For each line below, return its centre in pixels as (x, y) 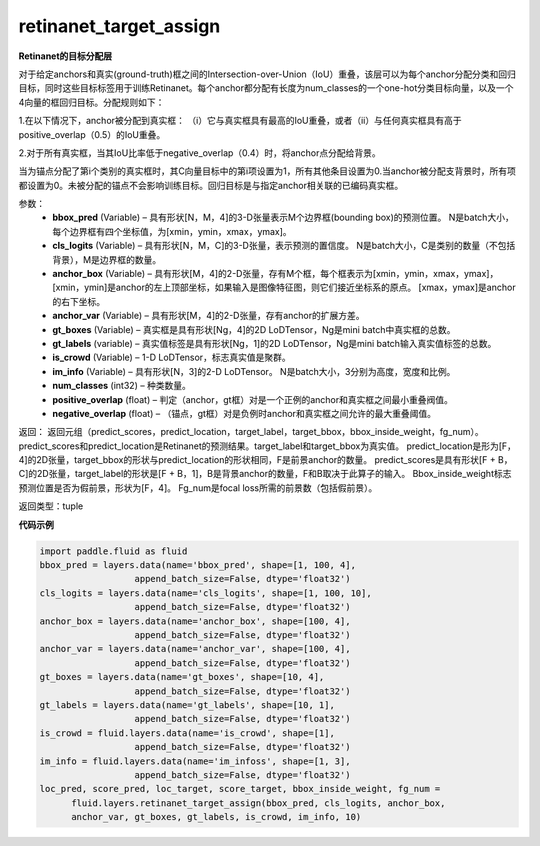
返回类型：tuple (51, 506)
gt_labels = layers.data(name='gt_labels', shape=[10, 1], (187, 704)
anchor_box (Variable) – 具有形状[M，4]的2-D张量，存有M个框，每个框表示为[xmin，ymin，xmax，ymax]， (275, 274)
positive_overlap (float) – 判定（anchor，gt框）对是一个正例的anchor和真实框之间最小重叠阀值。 (253, 399)
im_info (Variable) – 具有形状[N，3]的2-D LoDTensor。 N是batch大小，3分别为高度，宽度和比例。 (254, 371)
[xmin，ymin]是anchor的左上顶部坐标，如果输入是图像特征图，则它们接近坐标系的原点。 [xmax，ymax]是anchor (284, 287)
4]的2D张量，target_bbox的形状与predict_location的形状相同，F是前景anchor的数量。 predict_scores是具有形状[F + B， (265, 460)
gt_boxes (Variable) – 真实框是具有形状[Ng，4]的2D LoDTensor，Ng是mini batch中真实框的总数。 (254, 329)
